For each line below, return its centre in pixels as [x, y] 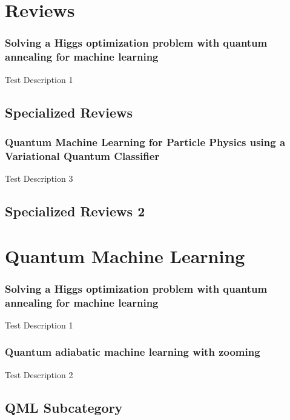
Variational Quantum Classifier [82, 155]
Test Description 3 [39, 178]
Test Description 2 [39, 374]
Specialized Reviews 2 [75, 211]
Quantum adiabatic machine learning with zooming [133, 352]
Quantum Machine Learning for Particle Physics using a [145, 142]
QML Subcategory [64, 407]
